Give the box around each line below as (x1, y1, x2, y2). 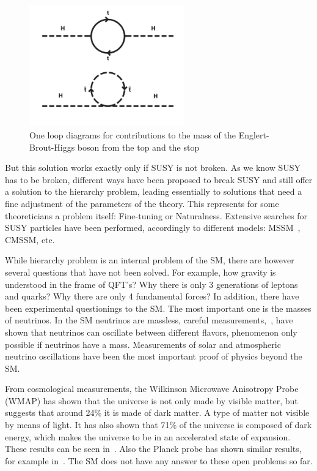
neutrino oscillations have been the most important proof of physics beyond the (5, 350, 302, 363)
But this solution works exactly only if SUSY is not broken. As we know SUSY (5, 161, 301, 174)
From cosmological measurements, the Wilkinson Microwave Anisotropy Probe (5, 382, 299, 395)
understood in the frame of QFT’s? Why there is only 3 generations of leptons (5, 277, 298, 290)
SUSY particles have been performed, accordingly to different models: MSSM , (5, 221, 301, 234)
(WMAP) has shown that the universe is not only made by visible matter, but (5, 394, 298, 407)
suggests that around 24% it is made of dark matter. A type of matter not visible (5, 406, 310, 419)
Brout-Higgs (29, 140, 75, 153)
